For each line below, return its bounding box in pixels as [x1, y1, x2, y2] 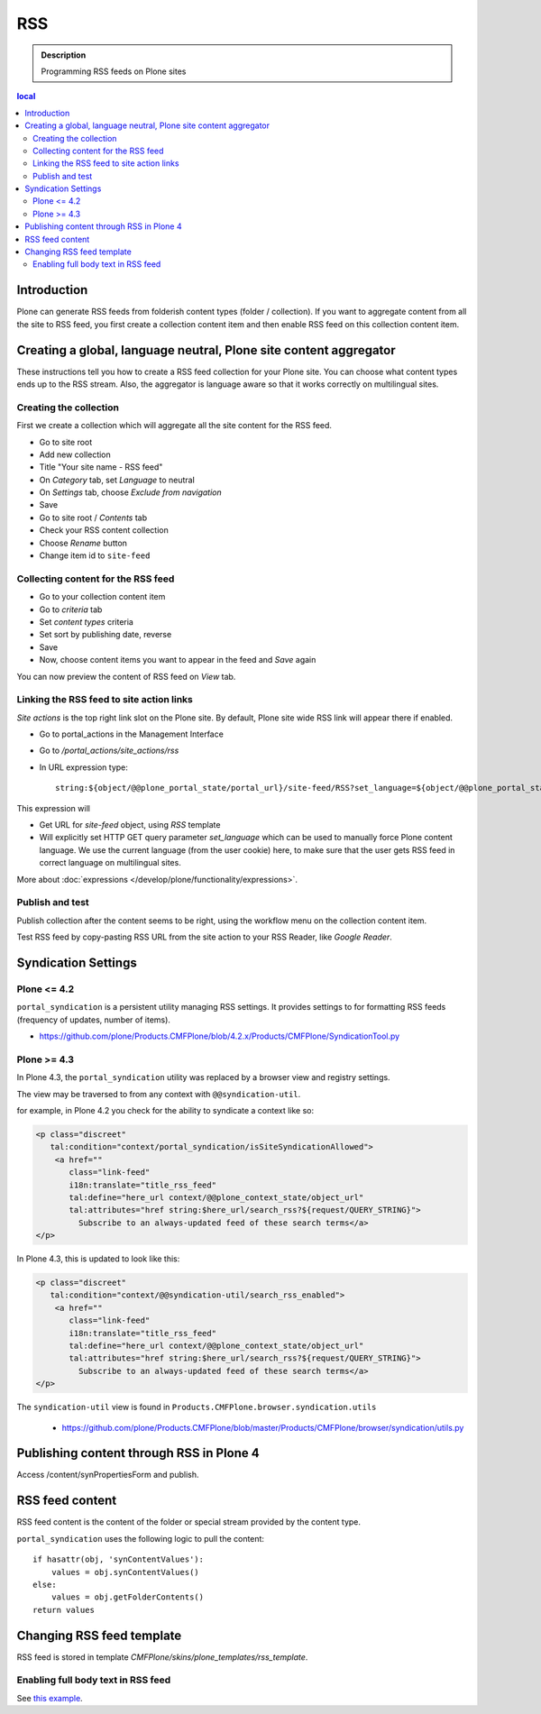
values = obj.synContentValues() [50, 1567, 200, 1577]
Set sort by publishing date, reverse [39, 629, 172, 640]
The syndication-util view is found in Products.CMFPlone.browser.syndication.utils [16, 1402, 377, 1413]
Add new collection [39, 449, 112, 460]
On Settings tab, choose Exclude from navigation [39, 487, 223, 498]
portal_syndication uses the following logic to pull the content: [16, 1533, 265, 1544]
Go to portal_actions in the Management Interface [39, 729, 225, 739]
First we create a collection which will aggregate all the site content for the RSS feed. [16, 420, 333, 431]
